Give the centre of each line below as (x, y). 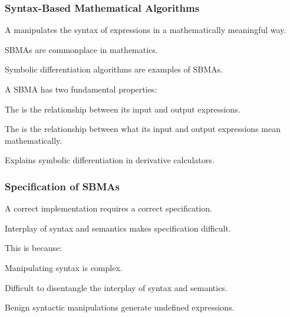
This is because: (34, 248)
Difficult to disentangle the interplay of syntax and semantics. (116, 287)
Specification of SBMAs (62, 186)
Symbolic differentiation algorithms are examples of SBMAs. (114, 69)
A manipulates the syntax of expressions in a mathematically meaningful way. (146, 30)
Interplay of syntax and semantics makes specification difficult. (118, 228)
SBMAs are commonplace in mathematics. (81, 49)
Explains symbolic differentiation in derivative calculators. (110, 160)
